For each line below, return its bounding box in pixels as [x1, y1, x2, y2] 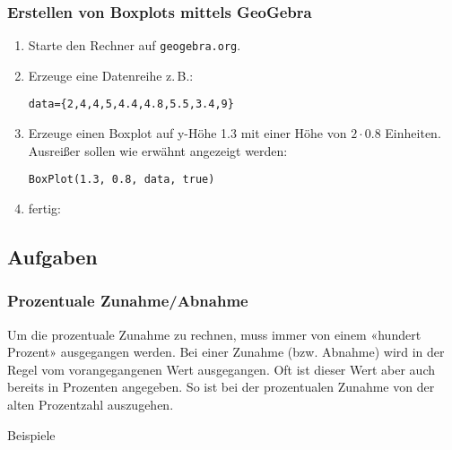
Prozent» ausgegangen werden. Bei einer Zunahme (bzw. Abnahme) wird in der [7, 342, 445, 361]
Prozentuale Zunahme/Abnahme [7, 290, 248, 312]
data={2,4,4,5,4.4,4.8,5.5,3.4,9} [28, 98, 234, 111]
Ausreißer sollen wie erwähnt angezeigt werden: [28, 141, 288, 160]
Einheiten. [385, 124, 441, 143]
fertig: [28, 198, 62, 217]
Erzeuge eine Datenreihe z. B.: [28, 65, 194, 84]
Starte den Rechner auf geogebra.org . [28, 36, 241, 55]
